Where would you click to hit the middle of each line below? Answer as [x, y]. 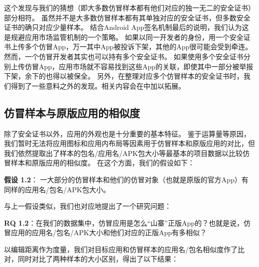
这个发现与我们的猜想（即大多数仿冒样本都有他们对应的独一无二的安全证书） [129, 7]
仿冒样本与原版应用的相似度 [72, 112]
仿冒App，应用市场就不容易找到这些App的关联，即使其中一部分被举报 [139, 66]
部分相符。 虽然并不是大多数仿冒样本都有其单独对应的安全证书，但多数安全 [127, 17]
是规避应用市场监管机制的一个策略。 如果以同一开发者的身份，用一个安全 [124, 37]
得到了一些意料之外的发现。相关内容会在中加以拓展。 [98, 85]
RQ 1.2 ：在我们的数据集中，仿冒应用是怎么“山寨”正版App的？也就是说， [124, 222]
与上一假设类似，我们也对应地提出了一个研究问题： [88, 206]
